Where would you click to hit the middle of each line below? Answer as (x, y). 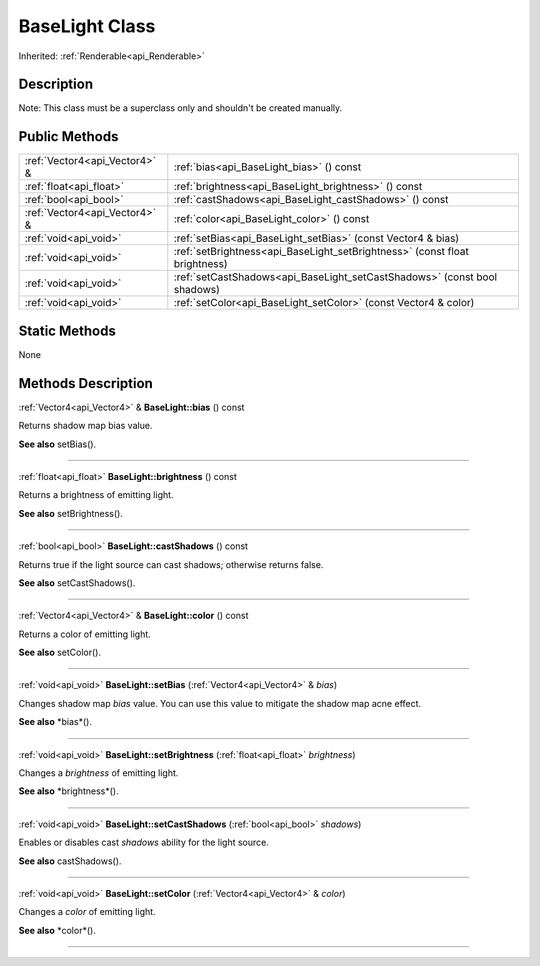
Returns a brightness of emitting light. (96, 495)
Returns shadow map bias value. (85, 426)
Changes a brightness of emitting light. (98, 773)
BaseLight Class (87, 26)
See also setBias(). (57, 444)
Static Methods (67, 330)
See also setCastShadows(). (77, 582)
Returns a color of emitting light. (85, 634)
